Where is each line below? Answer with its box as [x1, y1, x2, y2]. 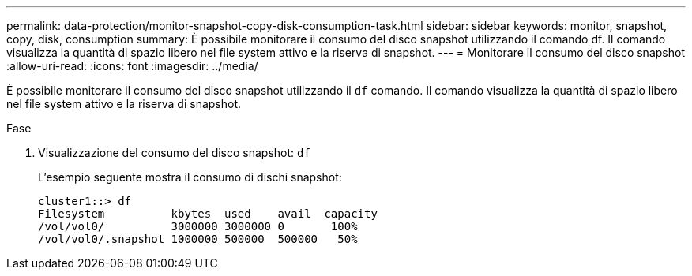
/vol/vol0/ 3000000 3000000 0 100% [38, 220, 358, 233]
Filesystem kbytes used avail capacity [38, 207, 378, 220]
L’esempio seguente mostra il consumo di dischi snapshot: [38, 170, 342, 184]
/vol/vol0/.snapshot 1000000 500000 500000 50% [38, 233, 358, 245]
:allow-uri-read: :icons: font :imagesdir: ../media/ [6, 59, 258, 73]
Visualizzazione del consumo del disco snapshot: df [38, 146, 310, 159]
